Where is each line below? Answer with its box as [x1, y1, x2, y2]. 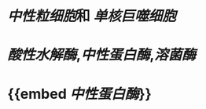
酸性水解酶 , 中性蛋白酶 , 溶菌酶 [7, 46, 196, 64]
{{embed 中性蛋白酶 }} [7, 85, 153, 103]
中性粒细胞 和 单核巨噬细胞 [7, 7, 176, 25]
